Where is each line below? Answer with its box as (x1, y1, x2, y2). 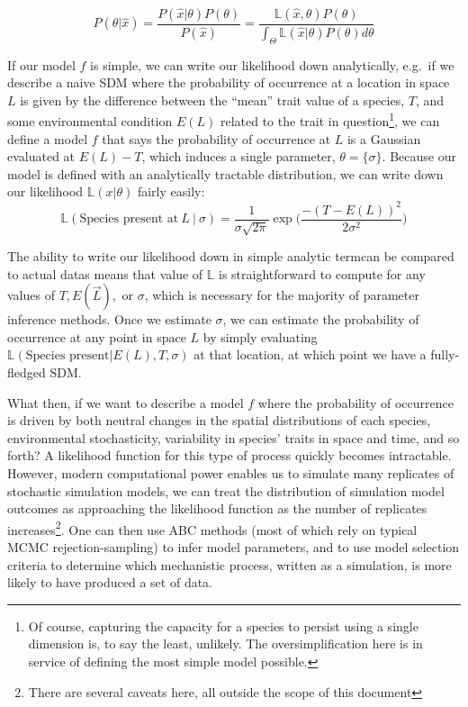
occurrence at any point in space (7, 327, 186, 346)
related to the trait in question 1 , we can (220, 109, 440, 131)
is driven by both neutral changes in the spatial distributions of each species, (7, 411, 431, 430)
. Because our (382, 147, 456, 166)
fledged (7, 363, 46, 381)
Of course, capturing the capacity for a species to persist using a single (28, 616, 418, 635)
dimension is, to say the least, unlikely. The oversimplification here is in (28, 634, 423, 653)
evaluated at (7, 147, 76, 166)
